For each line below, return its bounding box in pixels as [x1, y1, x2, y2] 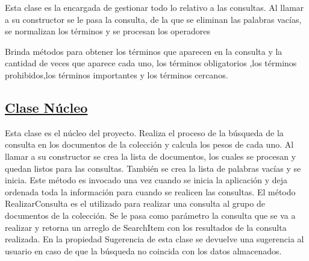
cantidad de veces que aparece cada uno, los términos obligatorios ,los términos [5, 57, 297, 69]
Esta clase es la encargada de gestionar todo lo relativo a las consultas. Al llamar [5, 1, 304, 13]
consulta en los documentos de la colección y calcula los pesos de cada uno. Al [5, 138, 294, 151]
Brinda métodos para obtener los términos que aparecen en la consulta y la [5, 45, 282, 57]
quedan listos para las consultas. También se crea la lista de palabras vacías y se [5, 162, 301, 174]
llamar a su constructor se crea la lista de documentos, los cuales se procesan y [5, 149, 296, 162]
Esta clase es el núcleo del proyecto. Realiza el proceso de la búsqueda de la [5, 126, 284, 139]
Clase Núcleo [5, 98, 88, 116]
